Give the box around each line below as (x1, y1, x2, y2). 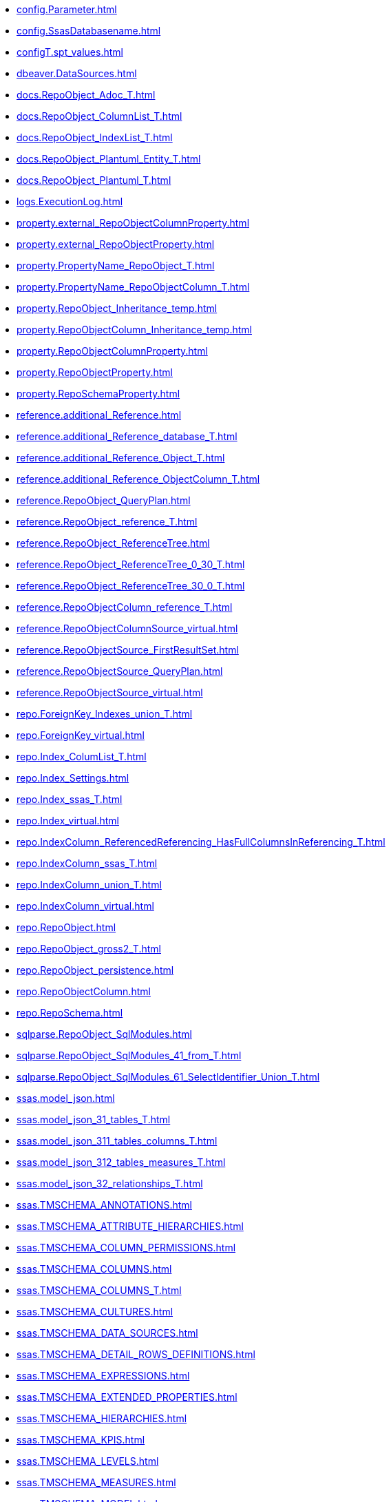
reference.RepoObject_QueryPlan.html (17, 494, 191, 506)
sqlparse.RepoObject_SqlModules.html (17, 1028, 192, 1040)
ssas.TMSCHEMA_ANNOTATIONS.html (17, 1199, 192, 1211)
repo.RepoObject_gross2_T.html (17, 943, 161, 955)
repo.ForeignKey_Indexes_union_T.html (17, 708, 193, 720)
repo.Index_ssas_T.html (17, 793, 123, 805)
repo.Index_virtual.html (17, 815, 119, 826)
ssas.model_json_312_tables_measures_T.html (17, 1156, 226, 1168)
